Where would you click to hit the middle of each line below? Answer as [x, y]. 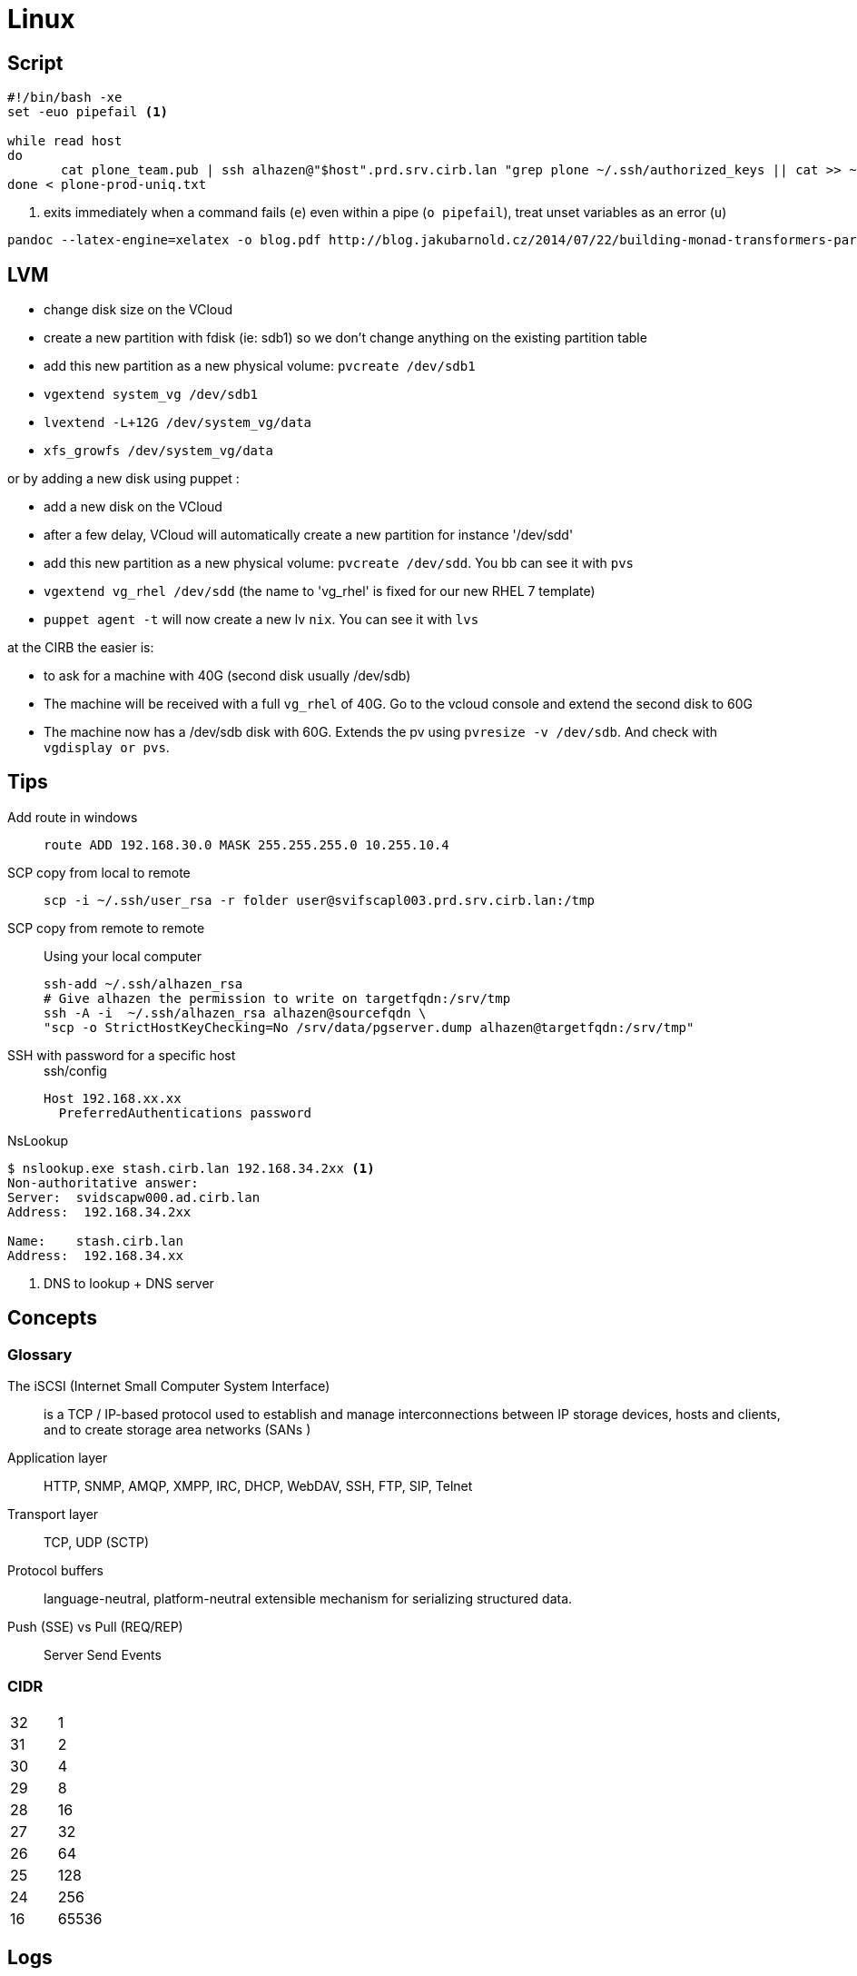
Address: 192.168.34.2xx [99, 1211]
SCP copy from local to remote [99, 872]
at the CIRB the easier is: [81, 648]
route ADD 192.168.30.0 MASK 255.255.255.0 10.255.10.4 [246, 844]
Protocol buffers [56, 1571]
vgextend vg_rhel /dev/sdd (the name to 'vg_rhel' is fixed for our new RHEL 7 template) [320, 591]
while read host [65, 141]
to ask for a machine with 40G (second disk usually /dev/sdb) [227, 676]
